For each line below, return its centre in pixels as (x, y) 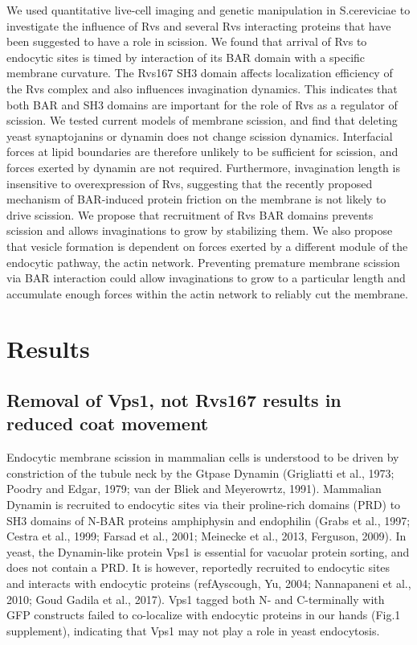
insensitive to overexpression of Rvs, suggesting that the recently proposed (190, 183)
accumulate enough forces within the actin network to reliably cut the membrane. (207, 293)
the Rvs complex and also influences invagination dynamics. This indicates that (202, 88)
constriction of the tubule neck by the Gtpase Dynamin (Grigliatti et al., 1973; (200, 472)
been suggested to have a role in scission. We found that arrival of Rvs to (187, 41)
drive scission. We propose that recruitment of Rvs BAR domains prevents (190, 214)
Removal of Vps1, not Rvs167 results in (174, 400)
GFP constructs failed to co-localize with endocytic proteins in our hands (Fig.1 (204, 615)
